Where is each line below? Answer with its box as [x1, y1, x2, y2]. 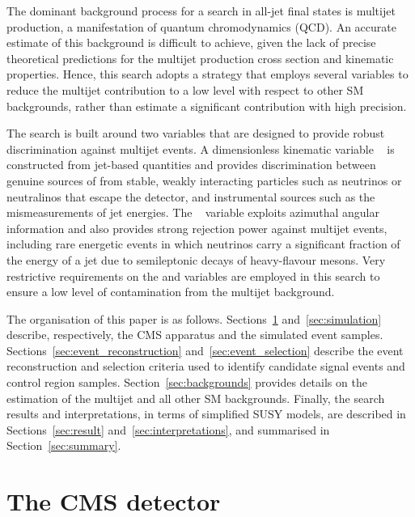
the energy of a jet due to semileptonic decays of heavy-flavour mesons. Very [6, 251, 386, 268]
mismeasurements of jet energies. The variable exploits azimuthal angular [6, 204, 379, 221]
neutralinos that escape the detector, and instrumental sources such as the [6, 188, 375, 205]
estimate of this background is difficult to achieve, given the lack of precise [6, 34, 376, 51]
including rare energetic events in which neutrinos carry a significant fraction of [6, 235, 400, 252]
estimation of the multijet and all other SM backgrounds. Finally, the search [6, 389, 385, 406]
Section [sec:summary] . [6, 437, 121, 454]
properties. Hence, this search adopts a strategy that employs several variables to [6, 66, 409, 83]
